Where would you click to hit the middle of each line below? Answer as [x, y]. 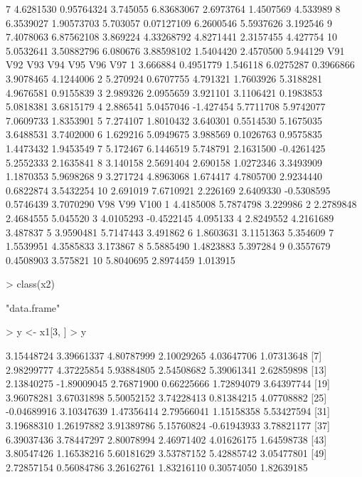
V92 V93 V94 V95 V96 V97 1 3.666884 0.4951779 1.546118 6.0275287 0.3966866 [180, 64]
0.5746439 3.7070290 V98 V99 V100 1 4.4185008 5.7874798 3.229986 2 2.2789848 [181, 204]
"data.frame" [33, 307]
